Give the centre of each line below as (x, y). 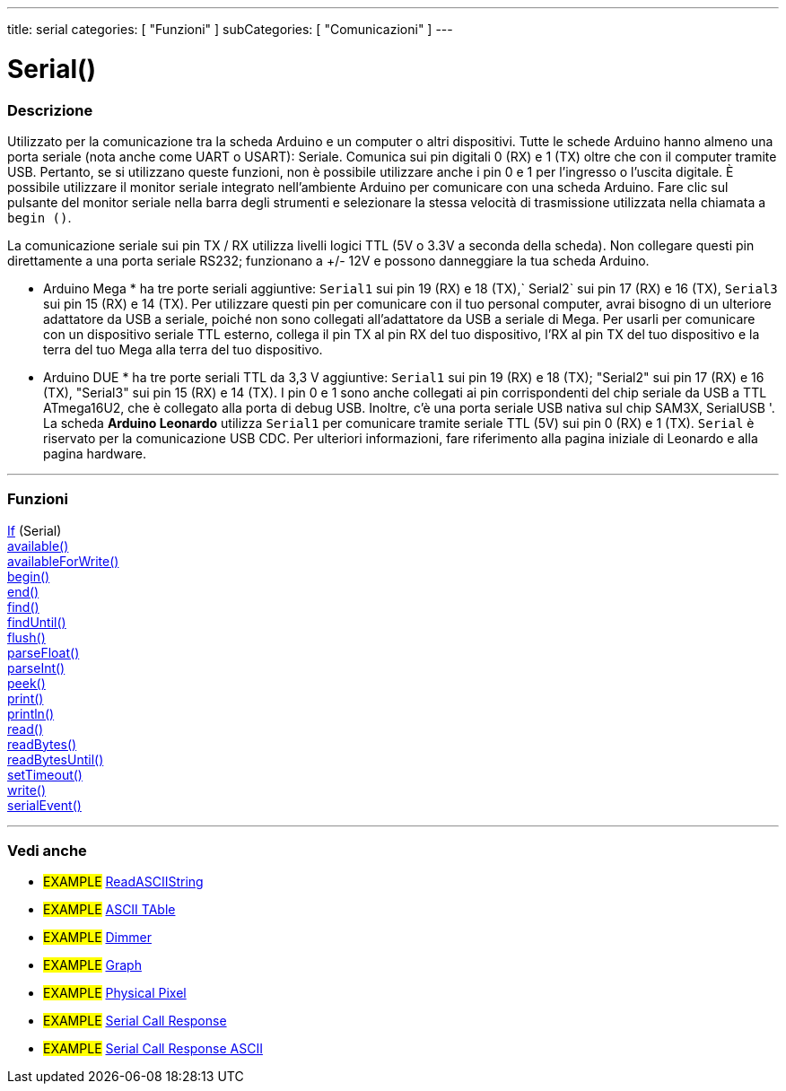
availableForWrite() (63, 561)
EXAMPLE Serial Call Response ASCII (153, 1049)
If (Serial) (35, 530)
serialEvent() (44, 805)
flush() (26, 637)
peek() (26, 683)
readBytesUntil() (56, 759)
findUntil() (37, 622)
